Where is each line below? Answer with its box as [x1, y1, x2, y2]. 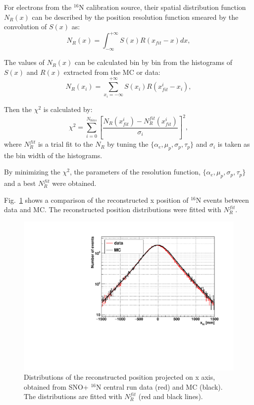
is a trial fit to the [38, 139, 93, 149]
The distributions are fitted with [24, 391, 122, 402]
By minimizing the [4, 167, 60, 177]
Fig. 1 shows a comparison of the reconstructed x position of [4, 194, 189, 205]
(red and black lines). [138, 391, 203, 402]
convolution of [4, 21, 47, 32]
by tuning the [107, 139, 149, 149]
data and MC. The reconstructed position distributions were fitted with [4, 204, 221, 215]
